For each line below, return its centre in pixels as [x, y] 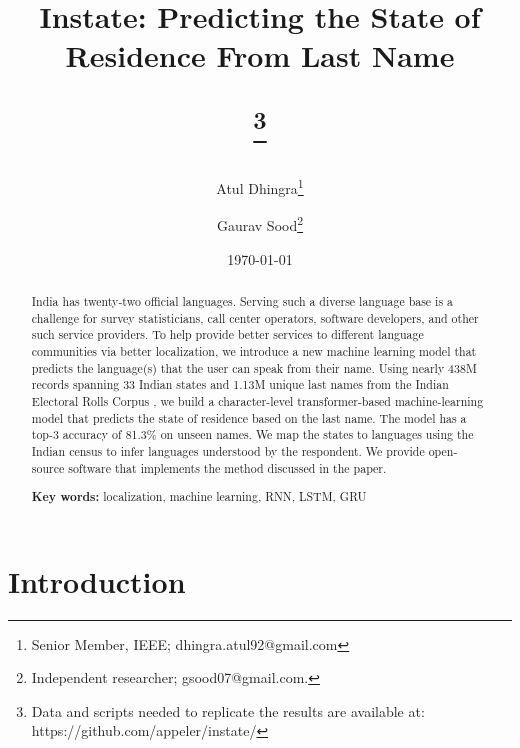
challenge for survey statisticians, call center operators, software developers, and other [255, 317]
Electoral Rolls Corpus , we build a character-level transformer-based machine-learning [257, 400]
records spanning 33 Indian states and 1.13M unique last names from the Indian [240, 384]
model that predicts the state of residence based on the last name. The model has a [249, 417]
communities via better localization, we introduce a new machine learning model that [254, 350]
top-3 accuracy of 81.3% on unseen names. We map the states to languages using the [252, 434]
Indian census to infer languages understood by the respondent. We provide [228, 450]
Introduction [97, 580]
